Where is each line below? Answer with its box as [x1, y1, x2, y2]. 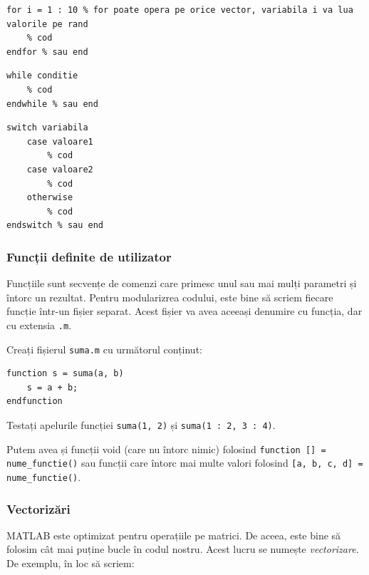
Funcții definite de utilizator [6, 247, 172, 265]
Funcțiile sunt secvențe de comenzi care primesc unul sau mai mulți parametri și [6, 276, 357, 291]
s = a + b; [26, 382, 78, 393]
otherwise [26, 192, 73, 203]
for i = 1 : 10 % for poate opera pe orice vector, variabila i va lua [6, 5, 353, 15]
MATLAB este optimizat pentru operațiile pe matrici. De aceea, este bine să [6, 527, 341, 542]
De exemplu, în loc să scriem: [6, 556, 135, 571]
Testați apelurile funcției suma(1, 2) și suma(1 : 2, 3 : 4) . [6, 418, 276, 432]
